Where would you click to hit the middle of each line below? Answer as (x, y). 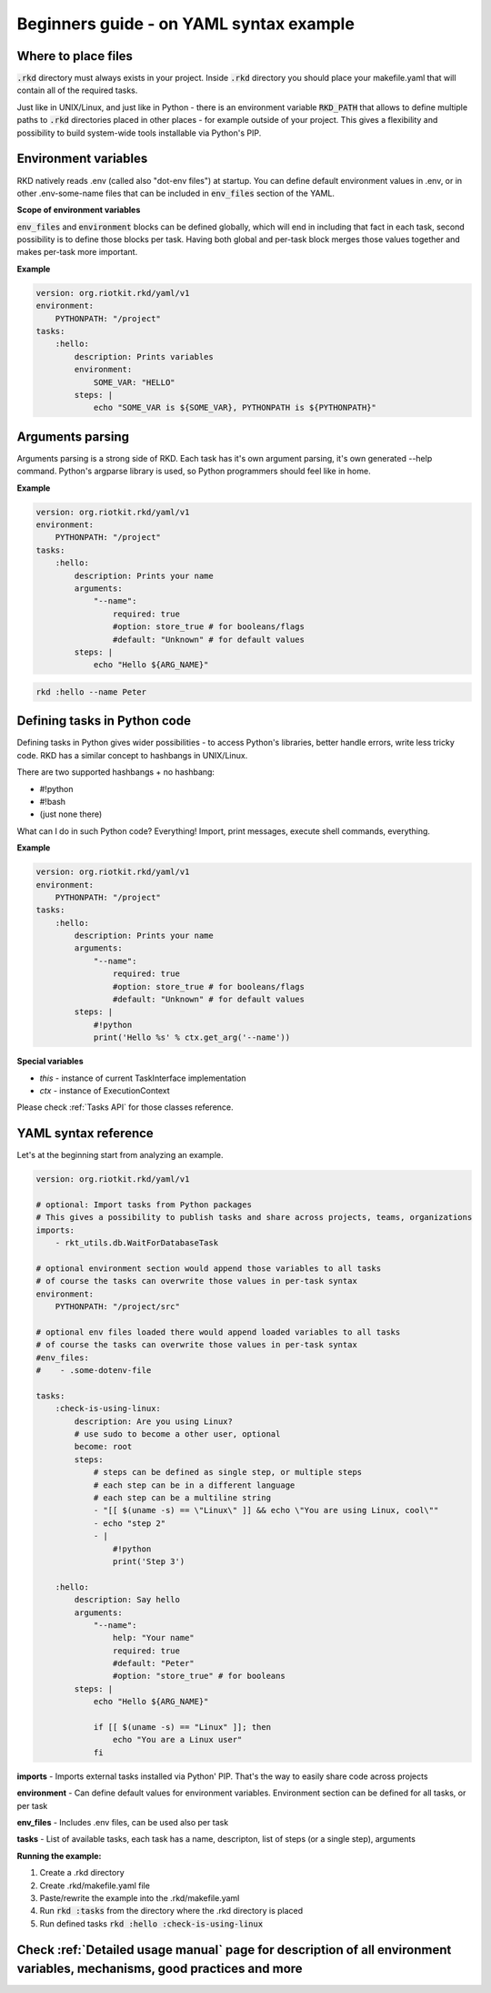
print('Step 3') (149, 1561)
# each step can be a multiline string (182, 1498)
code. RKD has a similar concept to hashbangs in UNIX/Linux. (132, 755)
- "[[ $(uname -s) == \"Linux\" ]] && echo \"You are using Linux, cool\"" (266, 1510)
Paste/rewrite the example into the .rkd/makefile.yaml (140, 1897)
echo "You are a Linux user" (177, 1740)
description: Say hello (127, 1600)
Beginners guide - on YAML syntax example (185, 24)
